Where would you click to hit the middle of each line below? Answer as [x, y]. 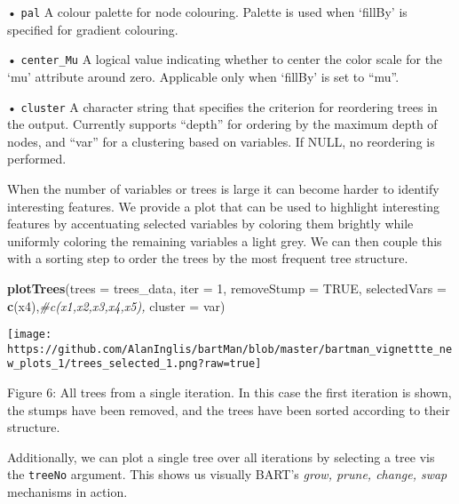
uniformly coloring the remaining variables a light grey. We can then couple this [225, 240]
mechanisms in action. [67, 492]
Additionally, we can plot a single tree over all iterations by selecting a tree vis [221, 456]
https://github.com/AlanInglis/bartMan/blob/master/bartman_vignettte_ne [230, 349]
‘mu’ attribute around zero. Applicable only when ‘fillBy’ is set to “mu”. [203, 76]
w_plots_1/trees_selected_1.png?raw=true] [135, 364]
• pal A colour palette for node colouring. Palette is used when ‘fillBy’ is [207, 12]
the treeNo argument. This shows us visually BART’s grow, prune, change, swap [227, 474]
